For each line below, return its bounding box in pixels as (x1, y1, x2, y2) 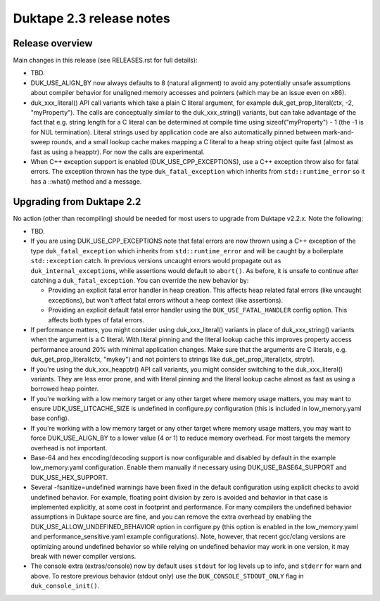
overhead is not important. (30, 443, 108, 452)
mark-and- (322, 127, 355, 137)
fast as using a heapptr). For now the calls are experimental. (30, 148, 205, 156)
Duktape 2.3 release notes (13, 11, 170, 26)
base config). (30, 414, 70, 422)
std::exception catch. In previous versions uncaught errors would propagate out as (30, 257, 281, 265)
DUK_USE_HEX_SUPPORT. (30, 473, 108, 481)
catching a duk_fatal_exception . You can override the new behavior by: (30, 277, 249, 284)
